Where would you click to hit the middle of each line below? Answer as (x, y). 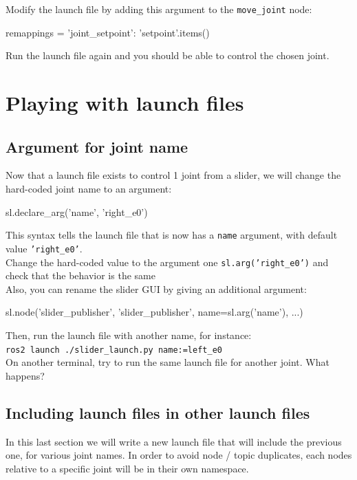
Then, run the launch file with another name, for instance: (129, 335)
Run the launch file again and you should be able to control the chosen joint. (167, 55)
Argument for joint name (97, 146)
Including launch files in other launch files (158, 412)
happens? (25, 375)
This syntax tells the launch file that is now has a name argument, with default (172, 235)
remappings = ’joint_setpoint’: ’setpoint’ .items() (108, 32)
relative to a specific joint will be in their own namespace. (127, 468)
